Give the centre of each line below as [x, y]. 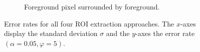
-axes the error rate [165, 33]
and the [118, 33]
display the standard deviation [51, 33]
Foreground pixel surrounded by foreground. [92, 6]
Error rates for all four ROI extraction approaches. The [89, 23]
